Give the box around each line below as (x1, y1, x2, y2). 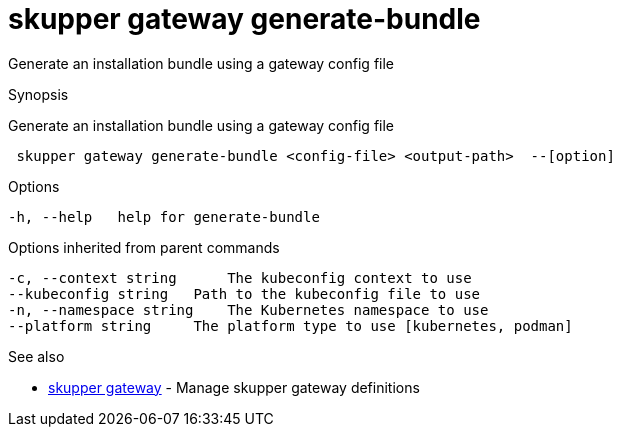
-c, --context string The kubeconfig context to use (8, 269, 472, 286)
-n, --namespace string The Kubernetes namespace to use (8, 301, 489, 318)
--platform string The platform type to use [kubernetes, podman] (8, 317, 573, 334)
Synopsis (8, 85, 69, 103)
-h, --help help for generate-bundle (8, 208, 320, 225)
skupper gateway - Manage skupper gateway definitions (48, 378, 420, 396)
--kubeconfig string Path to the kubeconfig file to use (8, 285, 481, 302)
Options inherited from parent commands (8, 238, 280, 256)
